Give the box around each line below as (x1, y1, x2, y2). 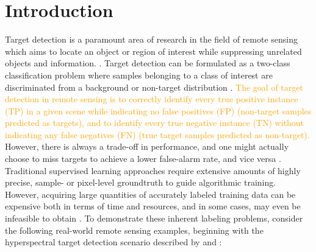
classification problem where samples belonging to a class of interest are (5, 68, 273, 81)
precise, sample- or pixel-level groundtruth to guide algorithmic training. (5, 176, 276, 189)
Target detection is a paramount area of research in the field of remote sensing (5, 33, 298, 46)
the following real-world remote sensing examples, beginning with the (5, 223, 264, 236)
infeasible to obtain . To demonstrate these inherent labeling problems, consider (5, 212, 303, 225)
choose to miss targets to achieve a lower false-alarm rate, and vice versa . (5, 152, 281, 165)
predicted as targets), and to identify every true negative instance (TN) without (5, 116, 304, 129)
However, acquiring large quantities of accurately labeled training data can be (5, 187, 296, 200)
